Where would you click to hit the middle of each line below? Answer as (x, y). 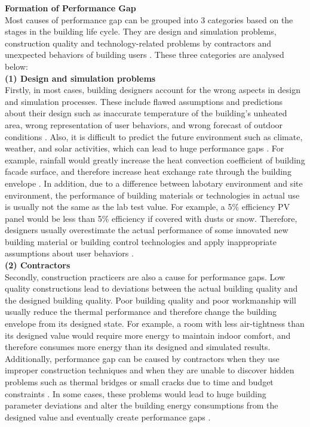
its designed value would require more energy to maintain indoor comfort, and (148, 335)
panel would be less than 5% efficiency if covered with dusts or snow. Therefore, (151, 218)
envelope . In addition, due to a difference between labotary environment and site (154, 183)
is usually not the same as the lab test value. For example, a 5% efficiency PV (148, 207)
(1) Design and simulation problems (80, 78)
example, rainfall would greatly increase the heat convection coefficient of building (155, 160)
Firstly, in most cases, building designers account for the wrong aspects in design (153, 90)
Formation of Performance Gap (70, 8)
